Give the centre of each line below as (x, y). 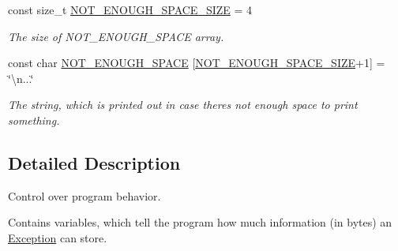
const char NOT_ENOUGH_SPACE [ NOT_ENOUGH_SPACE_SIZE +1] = (197, 63)
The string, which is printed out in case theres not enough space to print (183, 105)
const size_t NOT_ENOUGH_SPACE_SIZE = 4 (130, 9)
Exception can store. (58, 237)
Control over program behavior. (84, 195)
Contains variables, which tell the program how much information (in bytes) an (200, 222)
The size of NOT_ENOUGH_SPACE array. (116, 36)
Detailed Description (94, 162)
